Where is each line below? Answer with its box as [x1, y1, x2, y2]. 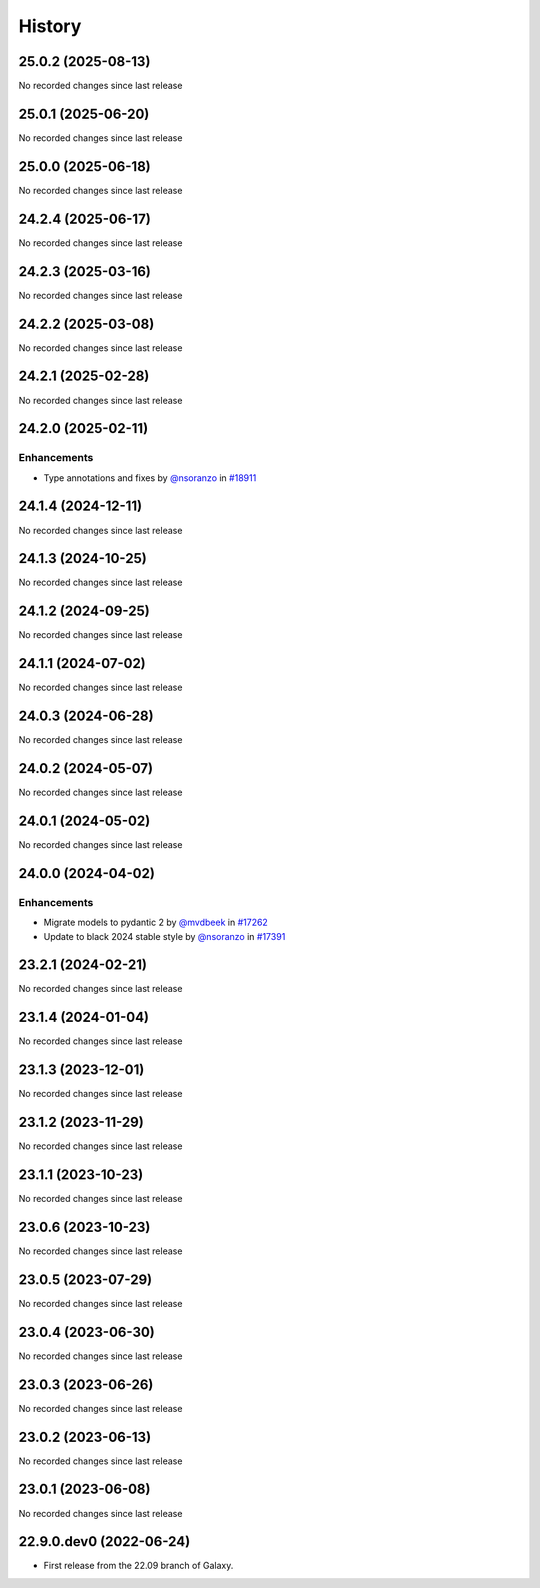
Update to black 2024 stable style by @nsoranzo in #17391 [43, 930, 286, 942]
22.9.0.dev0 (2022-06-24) [18, 1533, 191, 1550]
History [18, 15, 82, 37]
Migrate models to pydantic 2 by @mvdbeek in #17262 [43, 916, 269, 929]
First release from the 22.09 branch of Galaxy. [43, 1560, 234, 1572]
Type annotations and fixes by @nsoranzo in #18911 [43, 471, 257, 484]
